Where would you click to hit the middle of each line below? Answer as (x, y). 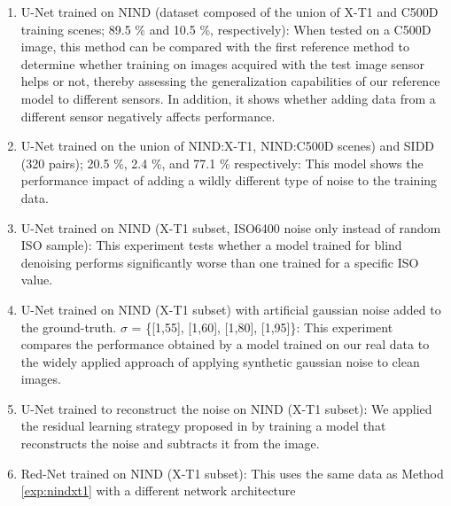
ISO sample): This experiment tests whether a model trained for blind (211, 245)
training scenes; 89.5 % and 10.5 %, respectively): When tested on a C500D (226, 29)
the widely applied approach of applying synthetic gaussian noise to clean (220, 361)
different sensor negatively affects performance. (148, 116)
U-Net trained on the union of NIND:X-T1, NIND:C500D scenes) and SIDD (228, 146)
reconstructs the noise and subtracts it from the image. (170, 444)
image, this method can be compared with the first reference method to (215, 47)
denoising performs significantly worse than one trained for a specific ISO (220, 262)
